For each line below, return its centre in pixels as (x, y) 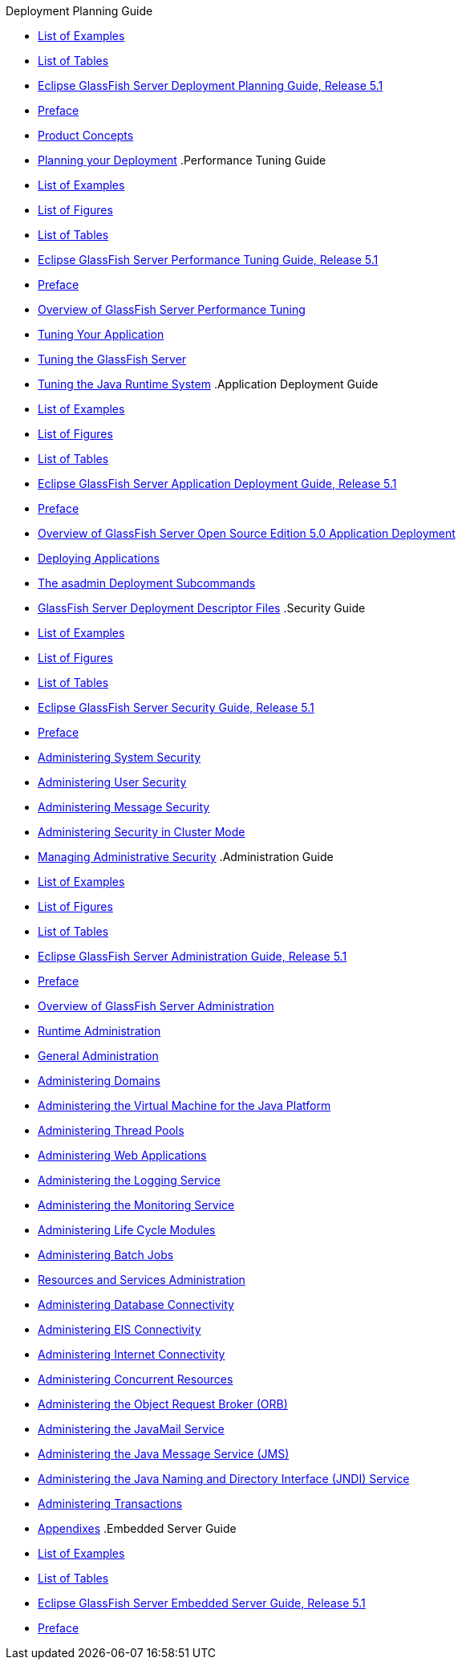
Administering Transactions (110, 1503)
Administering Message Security (124, 807)
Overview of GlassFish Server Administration (156, 1006)
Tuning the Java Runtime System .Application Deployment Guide (208, 384)
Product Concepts (86, 135)
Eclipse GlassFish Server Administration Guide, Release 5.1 (192, 956)
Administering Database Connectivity (136, 1304)
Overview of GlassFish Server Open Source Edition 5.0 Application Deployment (247, 533)
